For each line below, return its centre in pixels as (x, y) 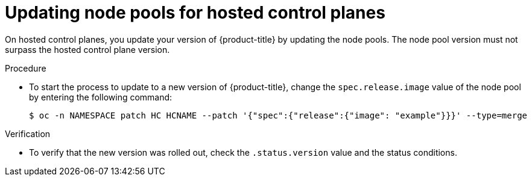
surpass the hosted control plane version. (87, 49)
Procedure (26, 68)
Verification (28, 133)
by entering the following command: (101, 97)
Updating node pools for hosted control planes (195, 13)
